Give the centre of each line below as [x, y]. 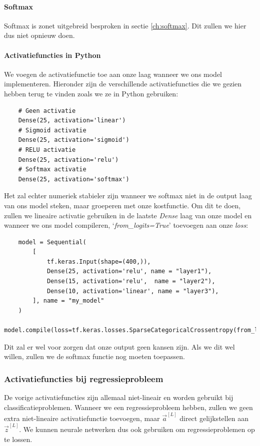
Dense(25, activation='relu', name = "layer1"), [129, 271]
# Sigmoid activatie [52, 130]
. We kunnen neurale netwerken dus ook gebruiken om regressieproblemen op [137, 429]
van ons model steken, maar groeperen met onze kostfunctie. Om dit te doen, [122, 205]
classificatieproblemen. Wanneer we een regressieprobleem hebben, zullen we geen [128, 407]
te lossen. [18, 439]
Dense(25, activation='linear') [72, 121]
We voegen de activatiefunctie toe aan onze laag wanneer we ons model [113, 74]
